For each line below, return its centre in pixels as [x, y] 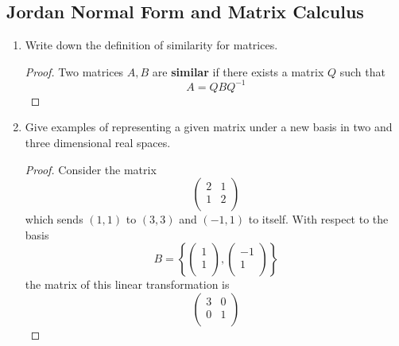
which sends [54, 219]
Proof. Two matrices [74, 71]
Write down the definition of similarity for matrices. [151, 45]
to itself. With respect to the [318, 219]
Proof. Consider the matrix [91, 169]
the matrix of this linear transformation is [127, 284]
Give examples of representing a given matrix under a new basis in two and [209, 127]
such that [362, 71]
